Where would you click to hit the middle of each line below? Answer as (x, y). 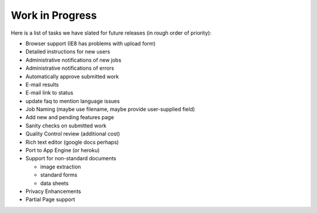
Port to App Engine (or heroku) (63, 150)
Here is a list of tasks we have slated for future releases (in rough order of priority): (111, 33)
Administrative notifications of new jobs (73, 60)
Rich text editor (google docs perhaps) (72, 142)
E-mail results (42, 84)
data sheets (54, 183)
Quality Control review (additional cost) (73, 134)
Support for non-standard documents (71, 158)
